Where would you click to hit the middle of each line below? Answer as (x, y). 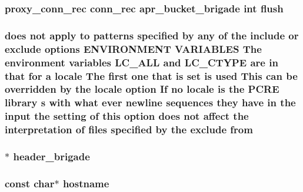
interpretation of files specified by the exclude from (129, 129)
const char (30, 183)
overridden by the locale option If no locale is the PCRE (142, 89)
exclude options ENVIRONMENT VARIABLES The (133, 48)
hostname (86, 183)
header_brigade (51, 156)
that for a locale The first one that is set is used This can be (151, 75)
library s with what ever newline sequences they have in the (150, 102)
